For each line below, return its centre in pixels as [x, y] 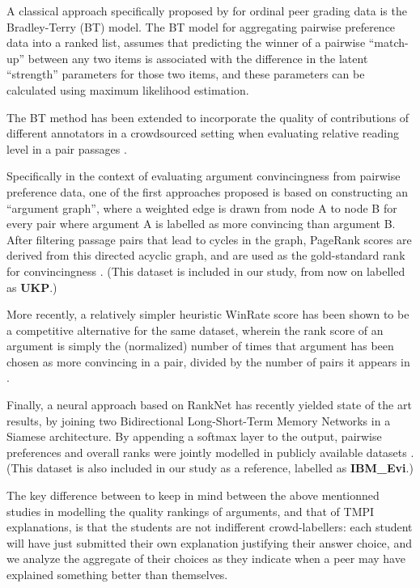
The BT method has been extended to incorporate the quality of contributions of [208, 117]
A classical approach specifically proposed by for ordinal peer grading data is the [207, 11]
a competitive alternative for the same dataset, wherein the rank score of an [195, 330]
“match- [388, 42]
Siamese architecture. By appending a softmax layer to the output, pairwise [194, 436]
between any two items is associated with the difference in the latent [198, 58]
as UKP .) [32, 287]
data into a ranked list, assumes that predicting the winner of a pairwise [186, 42]
